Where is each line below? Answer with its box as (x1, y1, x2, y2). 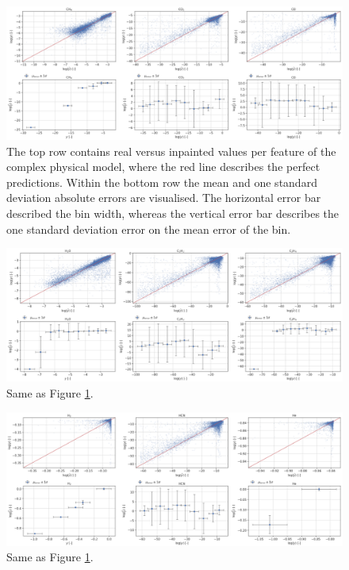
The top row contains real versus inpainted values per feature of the (6, 142, 336, 159)
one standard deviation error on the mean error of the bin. (6, 220, 291, 237)
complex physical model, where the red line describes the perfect (6, 158, 320, 175)
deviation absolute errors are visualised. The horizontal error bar (6, 189, 321, 206)
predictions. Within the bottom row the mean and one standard (6, 173, 317, 190)
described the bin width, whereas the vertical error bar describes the (6, 205, 339, 222)
